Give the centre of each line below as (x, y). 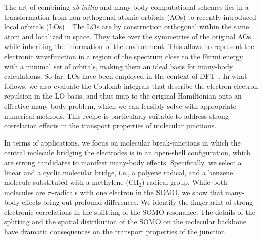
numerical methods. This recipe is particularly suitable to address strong (116, 115)
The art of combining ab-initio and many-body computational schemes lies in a (126, 7)
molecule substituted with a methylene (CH (72, 182)
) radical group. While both (185, 182)
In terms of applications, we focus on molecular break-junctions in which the (122, 142)
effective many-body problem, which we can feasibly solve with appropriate (120, 105)
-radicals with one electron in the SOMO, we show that (137, 192)
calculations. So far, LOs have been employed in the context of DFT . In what (126, 76)
